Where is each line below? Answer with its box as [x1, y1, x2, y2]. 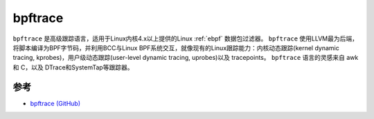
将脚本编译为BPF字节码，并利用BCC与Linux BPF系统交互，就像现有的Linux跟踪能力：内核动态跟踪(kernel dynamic [12, 43, 339, 52]
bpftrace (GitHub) [30, 99, 81, 107]
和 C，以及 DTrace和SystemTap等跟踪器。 [12, 63, 134, 72]
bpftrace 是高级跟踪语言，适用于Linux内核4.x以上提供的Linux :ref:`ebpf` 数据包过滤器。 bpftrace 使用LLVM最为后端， [12, 34, 358, 43]
